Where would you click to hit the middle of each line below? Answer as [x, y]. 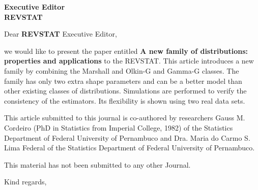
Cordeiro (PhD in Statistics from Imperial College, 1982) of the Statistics [119, 127]
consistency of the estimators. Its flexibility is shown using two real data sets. [125, 100]
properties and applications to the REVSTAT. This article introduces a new [129, 61]
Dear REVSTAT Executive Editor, [61, 34]
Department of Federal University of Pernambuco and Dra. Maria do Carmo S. [127, 137]
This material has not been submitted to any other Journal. [97, 164]
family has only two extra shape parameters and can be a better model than [123, 81]
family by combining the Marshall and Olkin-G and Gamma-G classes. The [122, 70]
